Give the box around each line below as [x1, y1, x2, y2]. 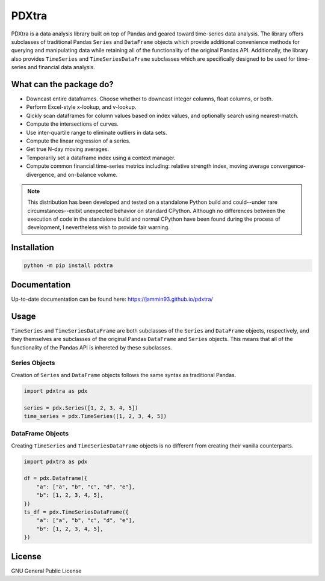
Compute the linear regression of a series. [26, 137, 131, 144]
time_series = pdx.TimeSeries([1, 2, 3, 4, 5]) [23, 413, 167, 419]
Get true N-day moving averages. [26, 146, 110, 153]
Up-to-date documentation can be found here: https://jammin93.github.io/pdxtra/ [11, 295, 213, 303]
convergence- [270, 162, 306, 170]
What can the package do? [11, 79, 114, 90]
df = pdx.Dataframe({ [23, 475, 88, 482]
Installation [11, 242, 54, 253]
